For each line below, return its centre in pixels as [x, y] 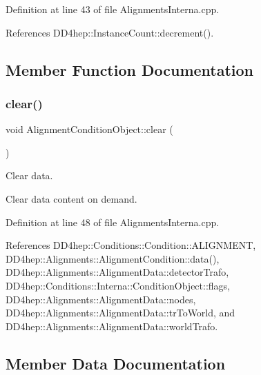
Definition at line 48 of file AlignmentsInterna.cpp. [113, 222]
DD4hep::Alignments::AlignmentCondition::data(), [113, 258]
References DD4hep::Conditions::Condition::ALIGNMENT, [131, 245]
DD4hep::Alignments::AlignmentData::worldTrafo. [112, 326]
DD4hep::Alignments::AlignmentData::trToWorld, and [120, 313]
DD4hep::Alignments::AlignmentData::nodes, [101, 299]
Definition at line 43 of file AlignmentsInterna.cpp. [113, 9]
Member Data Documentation [116, 363]
